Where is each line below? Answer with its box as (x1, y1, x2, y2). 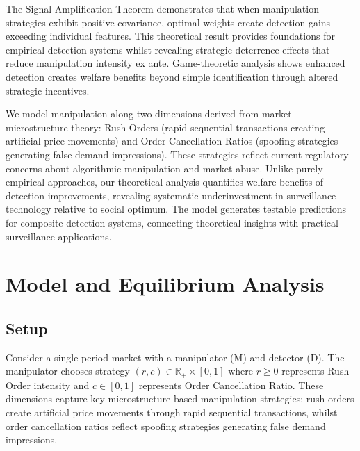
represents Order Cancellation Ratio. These (138, 377, 324, 392)
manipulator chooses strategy (6, 363, 130, 378)
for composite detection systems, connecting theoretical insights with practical (6, 215, 338, 229)
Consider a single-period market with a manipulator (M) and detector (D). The (6, 350, 345, 364)
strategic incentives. (6, 83, 90, 97)
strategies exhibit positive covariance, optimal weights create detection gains (6, 15, 331, 29)
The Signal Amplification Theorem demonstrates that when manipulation (6, 1, 319, 15)
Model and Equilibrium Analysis (6, 270, 325, 298)
